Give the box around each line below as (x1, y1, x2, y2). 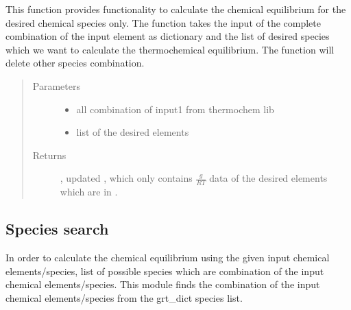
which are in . (60, 184, 118, 199)
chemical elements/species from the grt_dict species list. (5, 290, 243, 305)
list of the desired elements (76, 125, 189, 139)
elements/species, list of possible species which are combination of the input (5, 263, 324, 278)
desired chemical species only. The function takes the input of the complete (5, 15, 321, 29)
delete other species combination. (5, 56, 145, 70)
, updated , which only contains (60, 171, 193, 185)
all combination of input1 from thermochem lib (76, 102, 274, 116)
